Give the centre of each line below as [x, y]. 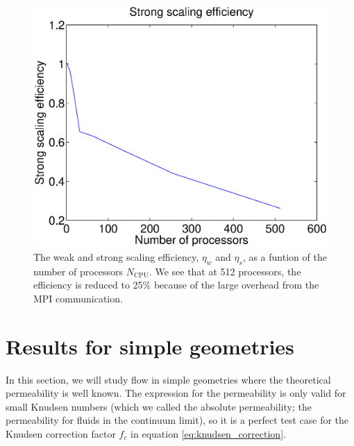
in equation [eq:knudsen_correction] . [208, 433]
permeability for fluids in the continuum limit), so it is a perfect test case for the [177, 420]
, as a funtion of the [285, 256]
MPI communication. [78, 298]
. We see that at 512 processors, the [225, 271]
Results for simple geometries [150, 346]
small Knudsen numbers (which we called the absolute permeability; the [159, 406]
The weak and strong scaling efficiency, [116, 256]
